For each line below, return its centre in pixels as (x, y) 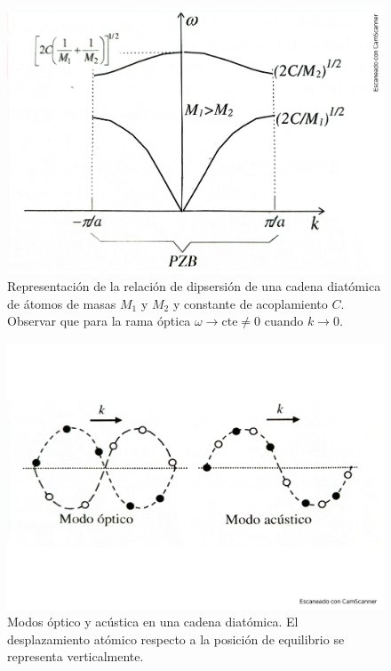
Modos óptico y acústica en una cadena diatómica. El (153, 622)
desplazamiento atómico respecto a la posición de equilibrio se (176, 639)
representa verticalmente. (76, 656)
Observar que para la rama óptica (99, 321)
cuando (284, 321)
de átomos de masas (62, 303)
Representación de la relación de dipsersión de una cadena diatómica (194, 286)
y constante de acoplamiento (250, 303)
